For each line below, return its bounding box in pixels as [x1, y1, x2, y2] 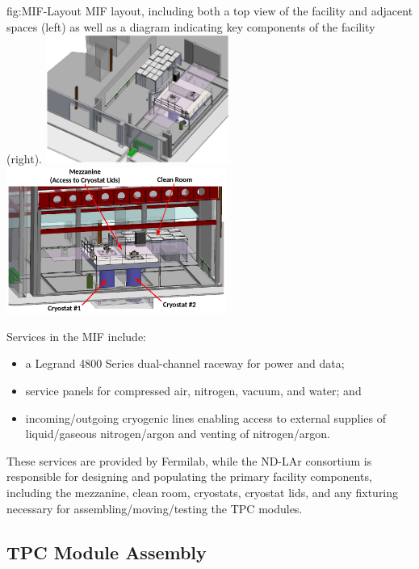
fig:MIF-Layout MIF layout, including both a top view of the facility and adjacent [6, 2, 413, 19]
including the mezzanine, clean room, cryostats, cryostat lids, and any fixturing [6, 483, 399, 500]
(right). [6, 150, 43, 167]
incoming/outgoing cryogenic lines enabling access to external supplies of [25, 409, 386, 426]
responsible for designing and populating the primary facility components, [6, 468, 372, 485]
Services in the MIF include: [6, 327, 146, 344]
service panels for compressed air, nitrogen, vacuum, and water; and [25, 382, 362, 398]
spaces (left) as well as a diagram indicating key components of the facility [6, 18, 375, 35]
